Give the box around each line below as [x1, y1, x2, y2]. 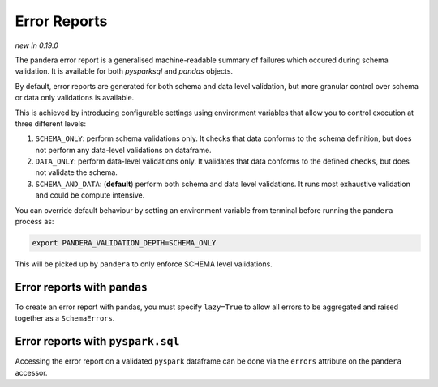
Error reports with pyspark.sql [15, 334, 180, 348]
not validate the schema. [35, 168, 118, 177]
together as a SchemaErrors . [15, 313, 115, 323]
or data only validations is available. [15, 93, 135, 103]
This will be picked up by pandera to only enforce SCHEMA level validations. [15, 259, 273, 269]
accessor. [15, 368, 48, 377]
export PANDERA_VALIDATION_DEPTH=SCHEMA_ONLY [32, 239, 217, 247]
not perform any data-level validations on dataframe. [35, 145, 212, 155]
